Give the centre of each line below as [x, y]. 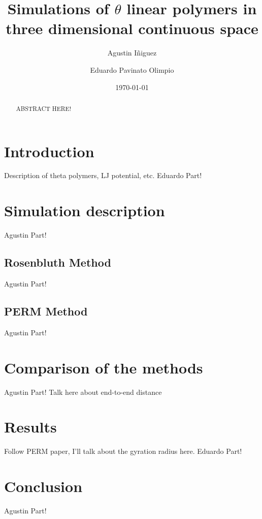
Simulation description [85, 210]
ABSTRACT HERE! [43, 108]
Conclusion [43, 486]
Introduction [49, 151]
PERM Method [46, 311]
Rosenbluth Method [58, 262]
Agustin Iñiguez [132, 53]
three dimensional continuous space [132, 28]
